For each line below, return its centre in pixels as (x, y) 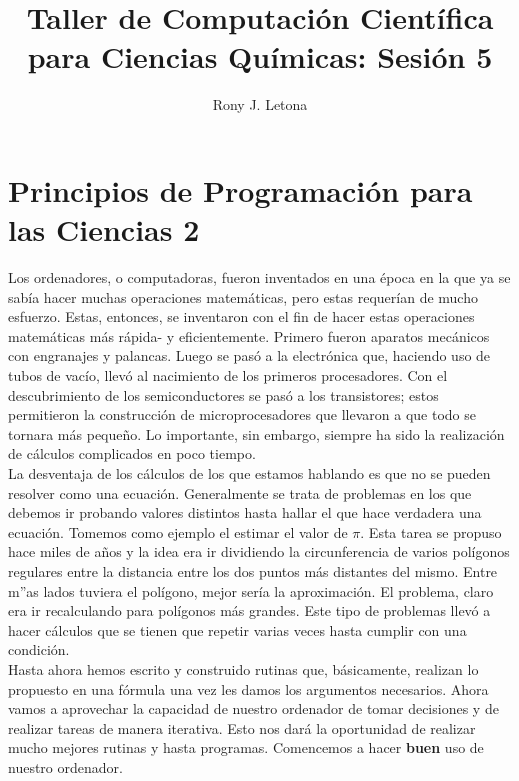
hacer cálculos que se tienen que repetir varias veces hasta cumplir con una (237, 629)
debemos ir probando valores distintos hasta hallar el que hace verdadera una (245, 512)
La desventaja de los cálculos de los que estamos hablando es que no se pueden (249, 472)
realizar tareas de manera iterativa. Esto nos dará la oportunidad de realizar (242, 727)
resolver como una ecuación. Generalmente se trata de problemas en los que (240, 492)
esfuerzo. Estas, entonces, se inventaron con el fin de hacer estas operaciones (241, 316)
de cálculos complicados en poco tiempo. (132, 453)
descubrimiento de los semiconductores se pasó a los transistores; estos (223, 394)
